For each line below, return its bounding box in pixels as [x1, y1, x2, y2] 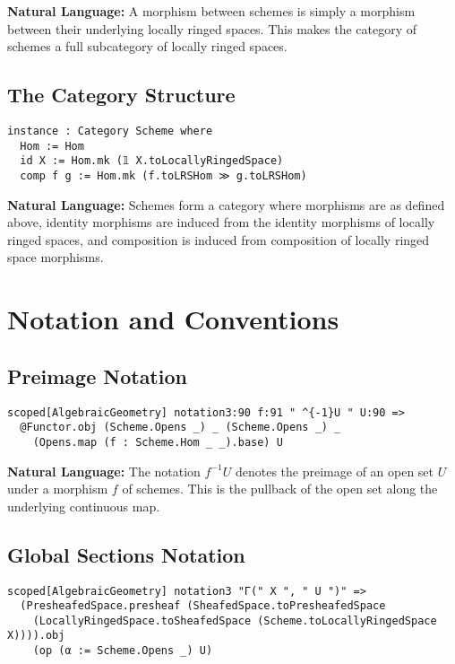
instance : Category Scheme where [7, 124, 213, 137]
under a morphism [7, 479, 108, 498]
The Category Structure [7, 81, 236, 109]
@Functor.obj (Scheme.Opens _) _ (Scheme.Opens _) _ [20, 421, 341, 434]
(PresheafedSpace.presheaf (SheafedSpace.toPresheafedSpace [20, 599, 386, 613]
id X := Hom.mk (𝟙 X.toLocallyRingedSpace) [20, 154, 284, 168]
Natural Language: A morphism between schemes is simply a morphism [7, 2, 416, 20]
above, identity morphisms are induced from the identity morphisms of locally [7, 213, 435, 232]
